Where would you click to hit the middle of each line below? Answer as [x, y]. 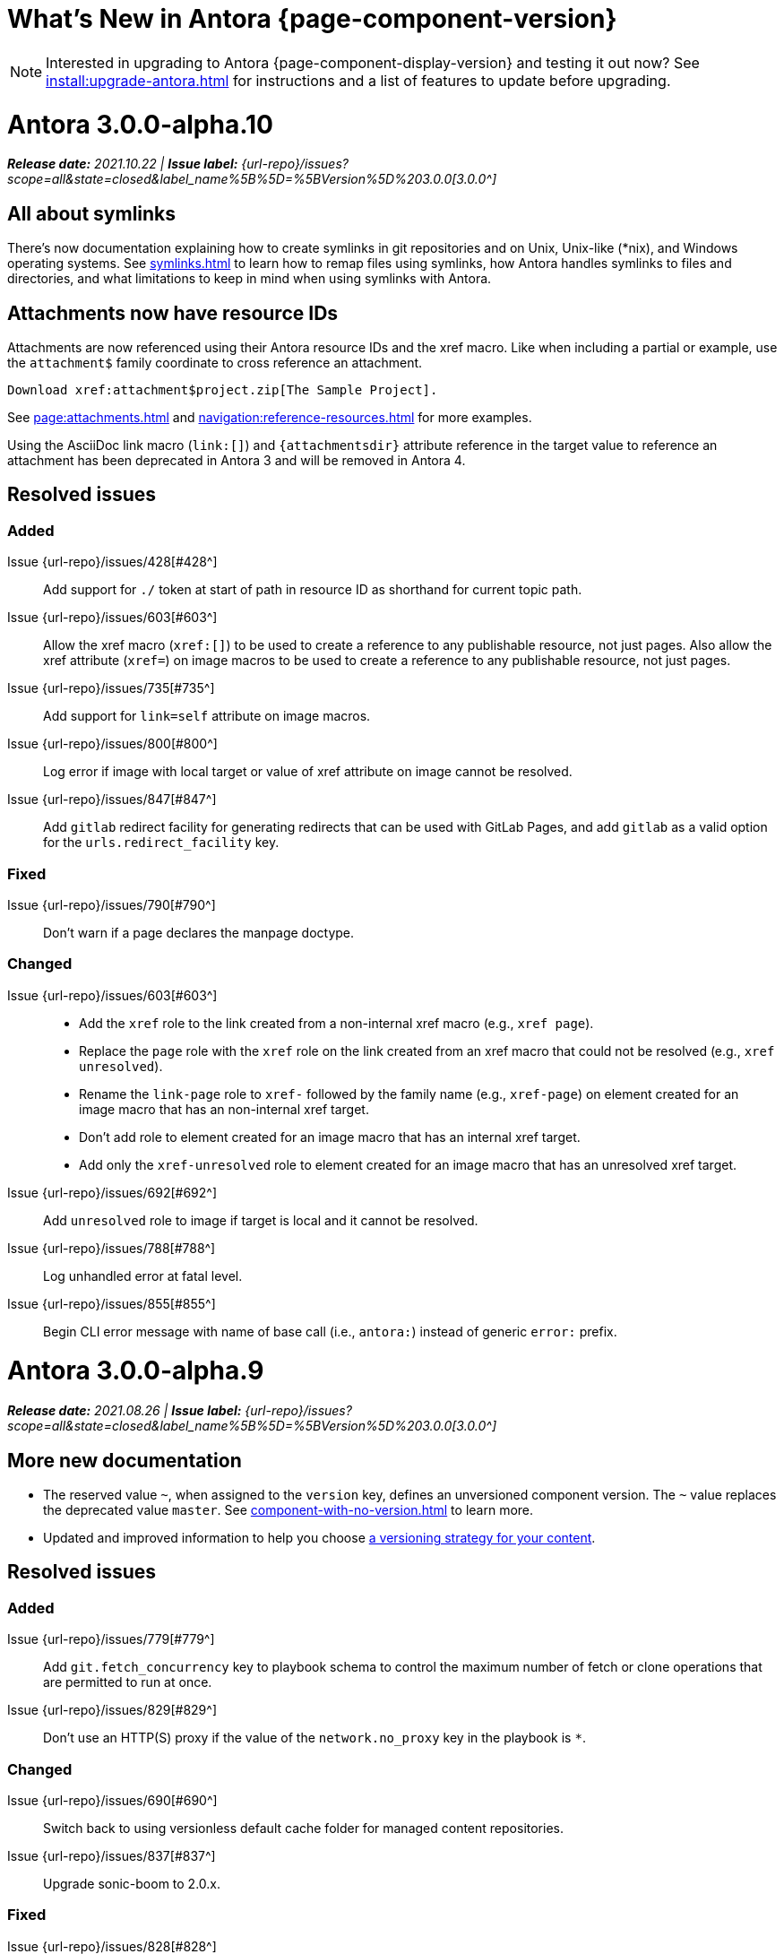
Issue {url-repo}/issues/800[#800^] [112, 744]
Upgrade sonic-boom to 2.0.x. [132, 1883]
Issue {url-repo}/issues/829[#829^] [112, 1710]
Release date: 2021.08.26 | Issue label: [125, 1411]
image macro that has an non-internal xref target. [224, 1109]
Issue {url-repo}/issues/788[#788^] [112, 1248]
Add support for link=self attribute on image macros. [207, 716]
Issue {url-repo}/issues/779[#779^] [111, 1639]
